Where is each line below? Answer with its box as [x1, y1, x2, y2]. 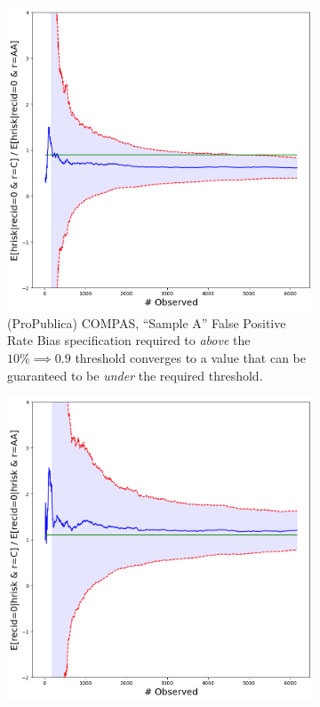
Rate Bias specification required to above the [7, 331, 251, 349]
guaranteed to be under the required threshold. [7, 366, 263, 384]
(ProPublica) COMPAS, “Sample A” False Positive [7, 313, 286, 332]
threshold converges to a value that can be [75, 348, 306, 366]
